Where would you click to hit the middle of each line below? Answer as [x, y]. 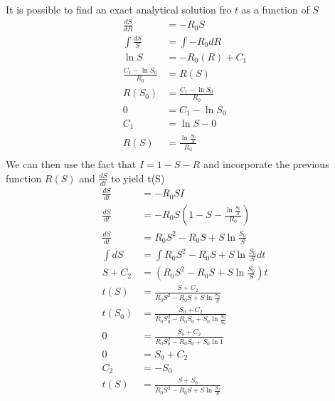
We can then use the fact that [71, 164]
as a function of [275, 9]
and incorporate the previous [266, 164]
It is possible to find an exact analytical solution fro [119, 9]
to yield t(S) [138, 178]
